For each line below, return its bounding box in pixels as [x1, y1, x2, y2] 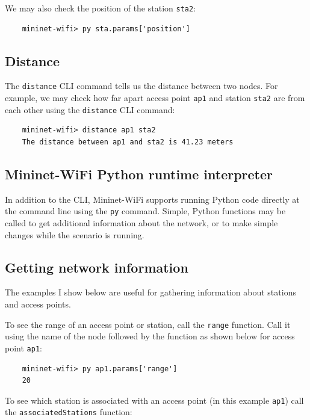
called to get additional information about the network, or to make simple [5, 217, 278, 229]
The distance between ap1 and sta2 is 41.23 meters [22, 138, 234, 147]
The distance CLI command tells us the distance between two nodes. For [5, 79, 278, 92]
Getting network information [5, 258, 188, 276]
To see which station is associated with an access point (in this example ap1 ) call [5, 394, 304, 406]
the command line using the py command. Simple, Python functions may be [5, 205, 286, 217]
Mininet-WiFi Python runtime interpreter [5, 165, 273, 183]
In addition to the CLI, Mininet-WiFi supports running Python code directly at [5, 193, 300, 205]
